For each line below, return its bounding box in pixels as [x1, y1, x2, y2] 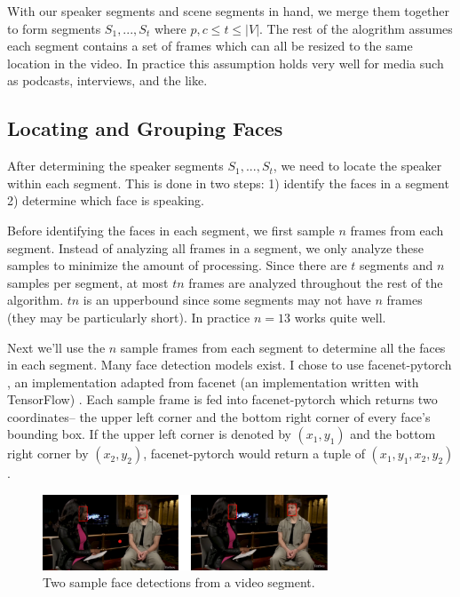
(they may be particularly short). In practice [7, 307, 250, 326]
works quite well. [294, 307, 386, 326]
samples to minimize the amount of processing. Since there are [7, 256, 347, 275]
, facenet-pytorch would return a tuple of [143, 444, 365, 463]
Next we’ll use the [7, 338, 106, 356]
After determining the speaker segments [7, 156, 224, 175]
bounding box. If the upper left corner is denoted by [7, 425, 291, 443]
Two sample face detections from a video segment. [43, 573, 315, 592]
